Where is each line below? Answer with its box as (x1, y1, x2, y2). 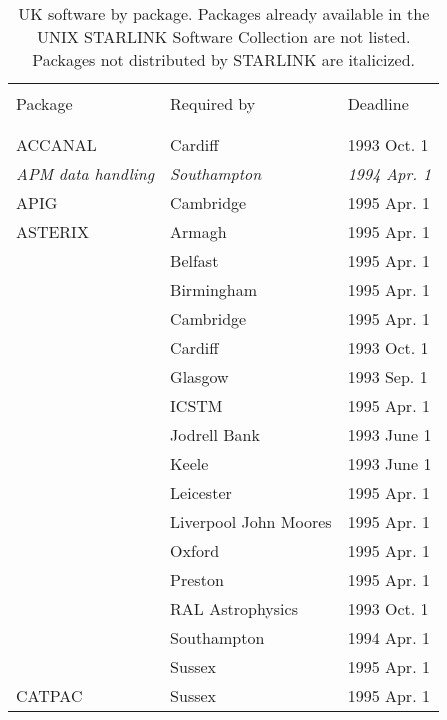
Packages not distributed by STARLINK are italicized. (32, 48, 416, 71)
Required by (170, 92, 256, 115)
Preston (170, 568, 224, 591)
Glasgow (170, 365, 229, 388)
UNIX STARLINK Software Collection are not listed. (36, 25, 411, 48)
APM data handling (16, 162, 155, 185)
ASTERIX (16, 220, 89, 243)
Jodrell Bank (170, 423, 260, 446)
